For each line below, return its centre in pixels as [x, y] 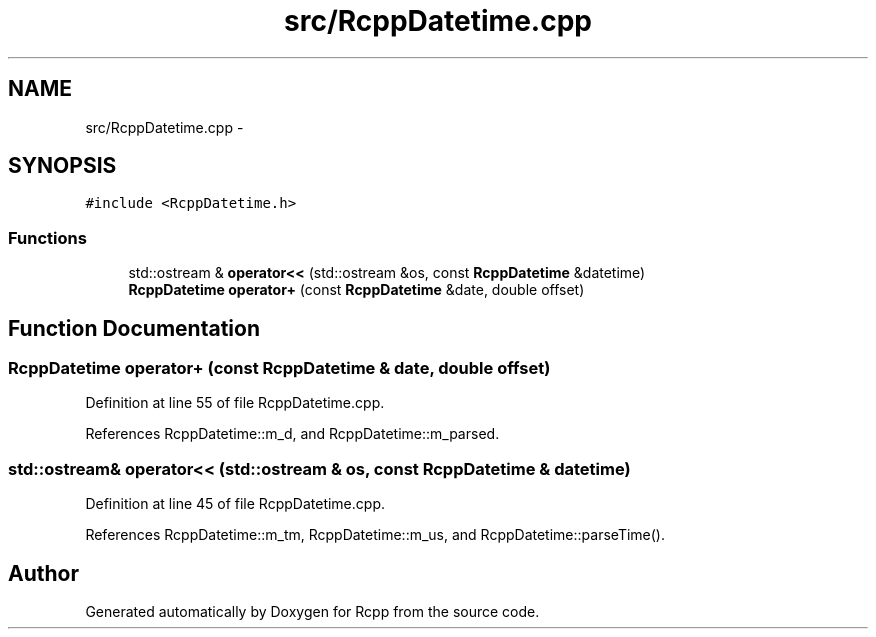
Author [43, 573]
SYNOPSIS [62, 166]
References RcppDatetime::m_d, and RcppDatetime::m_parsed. [292, 434]
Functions [47, 237]
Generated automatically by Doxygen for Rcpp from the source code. [312, 611]
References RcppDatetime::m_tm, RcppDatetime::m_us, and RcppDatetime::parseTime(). [375, 535]
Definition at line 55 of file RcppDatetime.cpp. [235, 403]
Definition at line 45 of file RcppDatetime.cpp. [235, 504]
